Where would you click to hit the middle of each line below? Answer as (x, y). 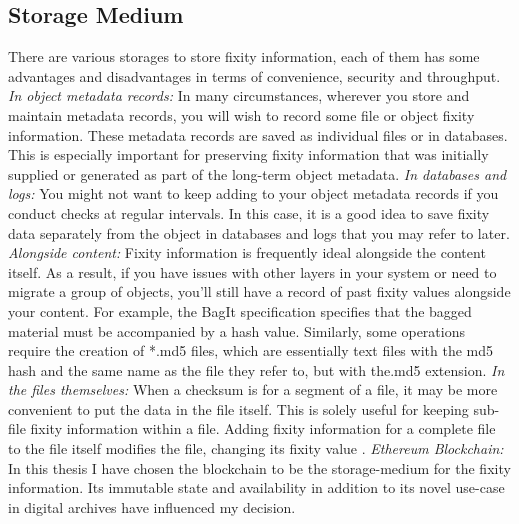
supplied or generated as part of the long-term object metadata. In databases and (257, 173)
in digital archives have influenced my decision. (152, 506)
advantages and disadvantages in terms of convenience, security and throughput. (254, 75)
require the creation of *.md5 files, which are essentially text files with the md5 (250, 350)
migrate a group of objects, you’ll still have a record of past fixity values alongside (259, 291)
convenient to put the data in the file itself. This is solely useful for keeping (238, 408)
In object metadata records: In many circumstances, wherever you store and (239, 95)
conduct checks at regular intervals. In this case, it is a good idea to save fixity (249, 212)
